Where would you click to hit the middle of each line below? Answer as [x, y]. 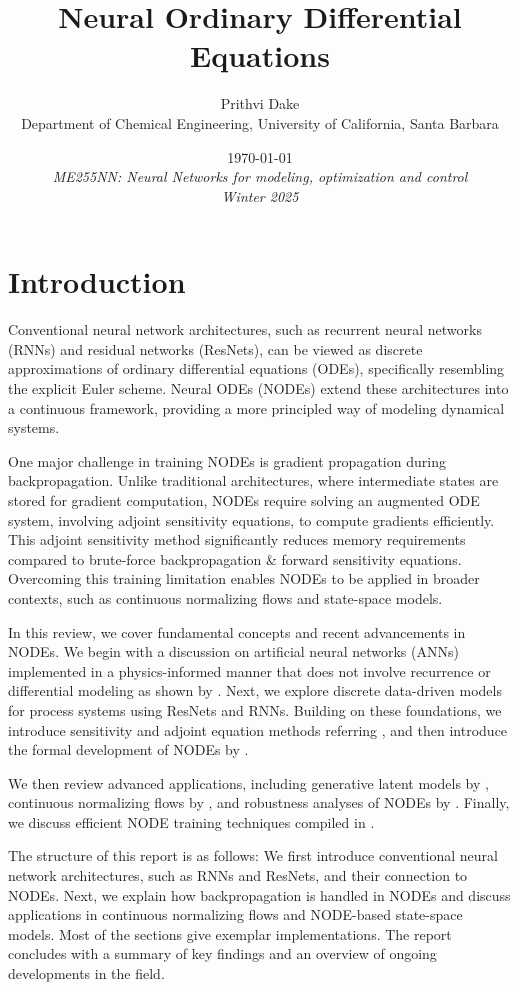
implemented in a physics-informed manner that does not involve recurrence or [249, 670]
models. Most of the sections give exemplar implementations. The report [230, 933]
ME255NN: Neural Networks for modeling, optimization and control [260, 176]
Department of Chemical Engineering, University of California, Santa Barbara [260, 122]
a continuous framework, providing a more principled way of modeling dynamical [256, 407]
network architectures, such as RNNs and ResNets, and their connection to [238, 875]
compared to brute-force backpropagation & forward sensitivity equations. [235, 558]
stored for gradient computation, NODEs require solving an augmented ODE [244, 499]
